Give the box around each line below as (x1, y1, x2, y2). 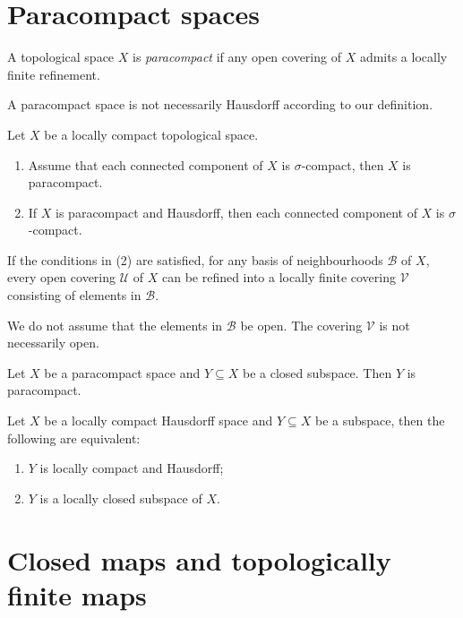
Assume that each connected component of (28, 155, 263, 174)
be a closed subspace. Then (242, 363, 392, 382)
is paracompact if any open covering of (132, 47, 341, 66)
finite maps (7, 576, 147, 613)
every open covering (7, 268, 116, 287)
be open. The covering (240, 315, 363, 334)
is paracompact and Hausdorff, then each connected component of (56, 202, 417, 221)
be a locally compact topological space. (44, 124, 259, 143)
